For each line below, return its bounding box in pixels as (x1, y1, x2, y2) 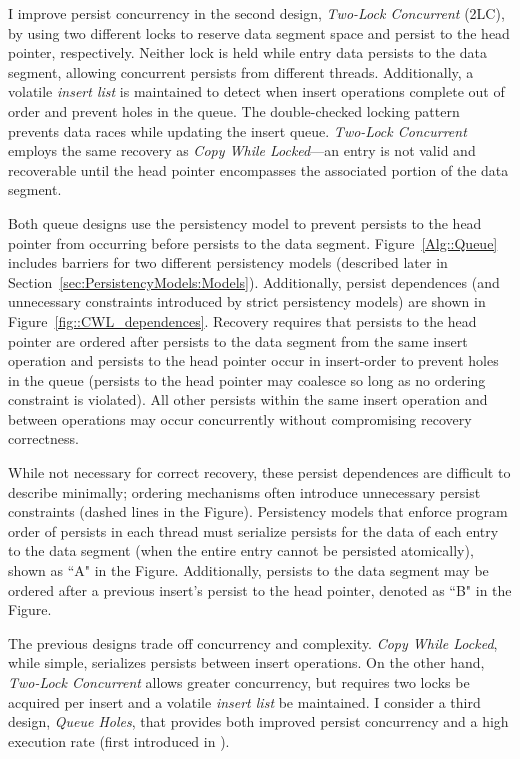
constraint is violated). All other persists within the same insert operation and (8, 389, 488, 410)
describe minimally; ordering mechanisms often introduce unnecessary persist (8, 481, 481, 502)
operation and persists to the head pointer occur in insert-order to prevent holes (8, 350, 499, 371)
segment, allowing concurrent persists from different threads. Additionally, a (8, 61, 474, 82)
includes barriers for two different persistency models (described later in (8, 252, 448, 273)
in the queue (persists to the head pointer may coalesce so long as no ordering (8, 369, 486, 390)
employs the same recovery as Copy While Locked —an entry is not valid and (8, 140, 476, 161)
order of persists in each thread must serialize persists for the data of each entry (8, 520, 499, 541)
